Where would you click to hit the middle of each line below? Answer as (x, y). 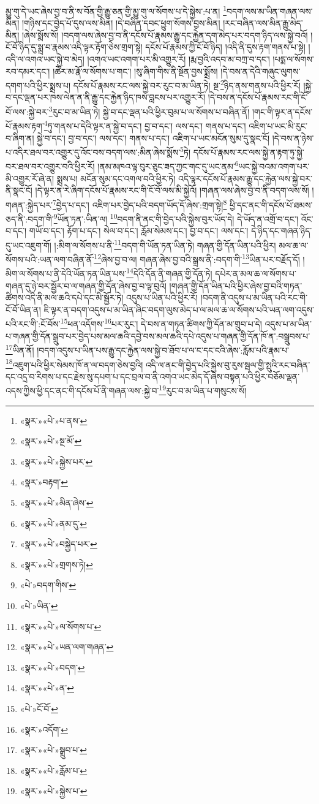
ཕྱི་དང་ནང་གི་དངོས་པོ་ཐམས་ (271, 204)
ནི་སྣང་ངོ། (19, 190)
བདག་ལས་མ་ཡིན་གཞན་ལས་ (269, 11)
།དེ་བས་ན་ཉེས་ (293, 138)
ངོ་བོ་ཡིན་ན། (23, 309)
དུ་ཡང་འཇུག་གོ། (28, 245)
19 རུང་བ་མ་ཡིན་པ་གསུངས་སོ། (203, 390)
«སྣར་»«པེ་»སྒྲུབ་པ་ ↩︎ (53, 750)
